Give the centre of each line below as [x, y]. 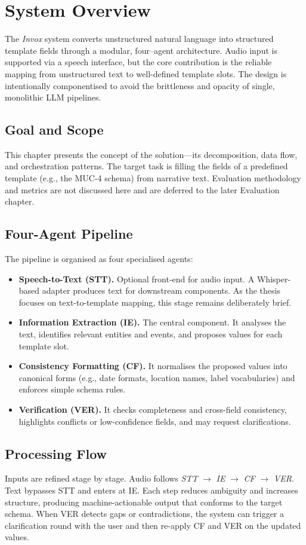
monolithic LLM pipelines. [53, 97]
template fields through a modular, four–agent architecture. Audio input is [141, 50]
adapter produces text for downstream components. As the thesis [161, 290]
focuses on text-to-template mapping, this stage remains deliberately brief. [155, 302]
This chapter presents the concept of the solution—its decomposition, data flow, [151, 154]
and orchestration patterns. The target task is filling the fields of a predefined [146, 166]
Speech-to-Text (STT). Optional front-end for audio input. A [137, 278]
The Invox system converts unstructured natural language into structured [139, 39]
